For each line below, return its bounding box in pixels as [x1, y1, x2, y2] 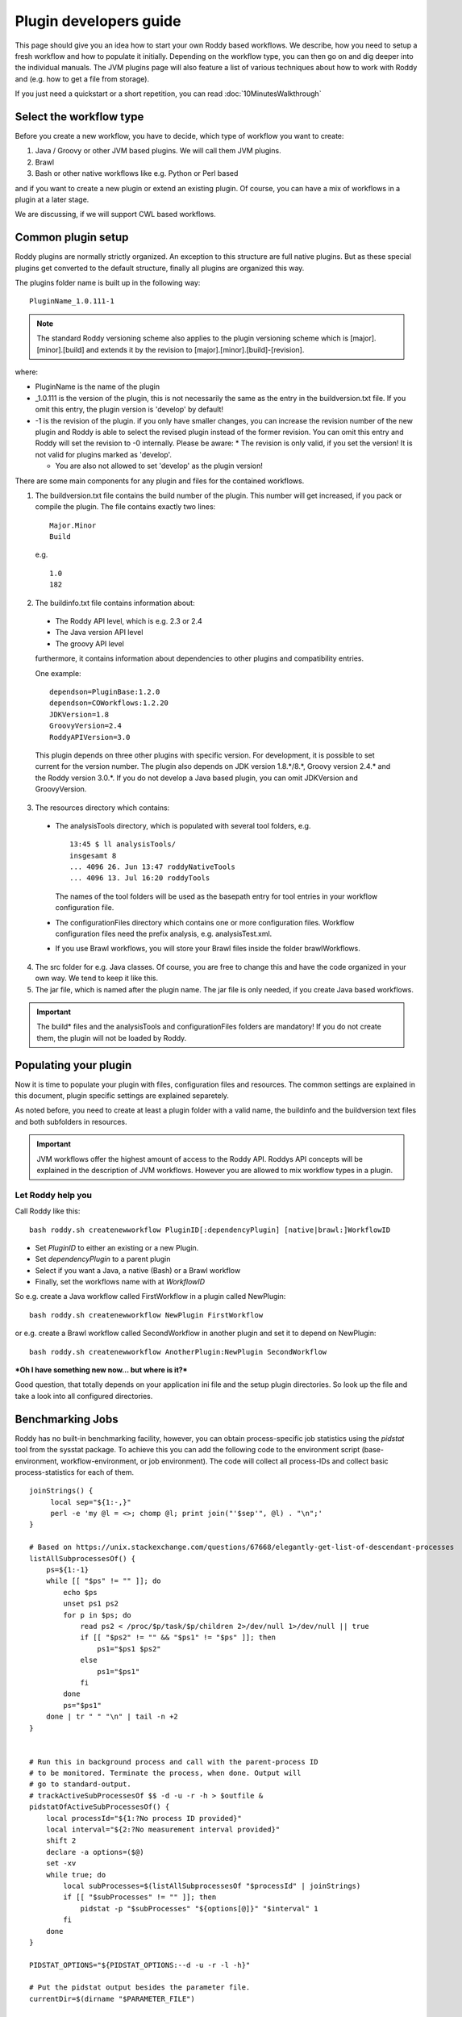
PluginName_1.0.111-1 [29, 297, 114, 306]
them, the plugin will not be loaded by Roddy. [36, 1033, 187, 1042]
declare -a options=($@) [45, 1848, 144, 1856]
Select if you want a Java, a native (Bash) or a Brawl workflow [35, 1265, 241, 1275]
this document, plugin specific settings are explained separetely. [15, 1091, 230, 1100]
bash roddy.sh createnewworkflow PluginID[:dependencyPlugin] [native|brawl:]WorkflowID [29, 1225, 391, 1234]
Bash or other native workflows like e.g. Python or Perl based [35, 169, 239, 178]
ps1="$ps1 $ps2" [97, 1644, 161, 1653]
